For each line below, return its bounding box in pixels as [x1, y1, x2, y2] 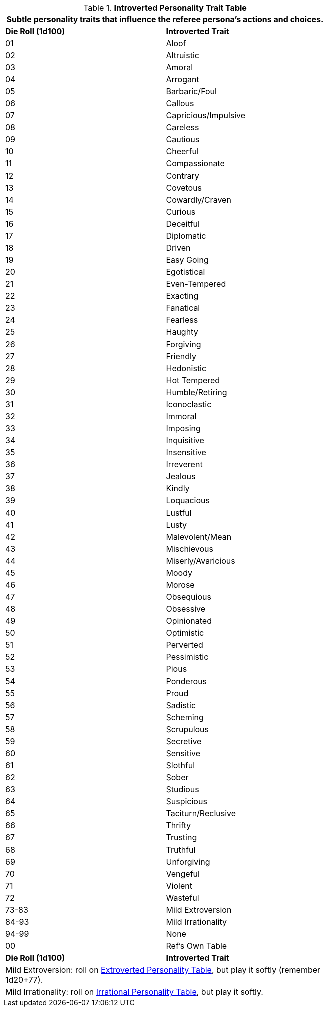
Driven [166, 243, 191, 253]
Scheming [166, 712, 204, 722]
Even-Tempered [166, 279, 226, 289]
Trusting [166, 832, 197, 842]
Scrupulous [166, 724, 209, 734]
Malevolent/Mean [166, 532, 232, 542]
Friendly [166, 351, 197, 361]
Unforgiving [166, 857, 210, 867]
